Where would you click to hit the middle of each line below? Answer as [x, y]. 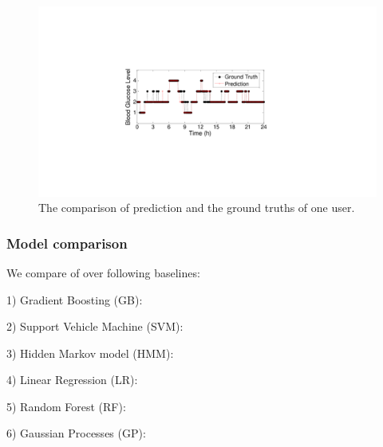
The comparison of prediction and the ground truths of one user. [197, 208]
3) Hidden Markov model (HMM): [90, 353]
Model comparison [67, 243]
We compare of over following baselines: [103, 272]
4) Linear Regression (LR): [72, 380]
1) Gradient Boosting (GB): [75, 299]
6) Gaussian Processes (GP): [76, 433]
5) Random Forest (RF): [66, 406]
